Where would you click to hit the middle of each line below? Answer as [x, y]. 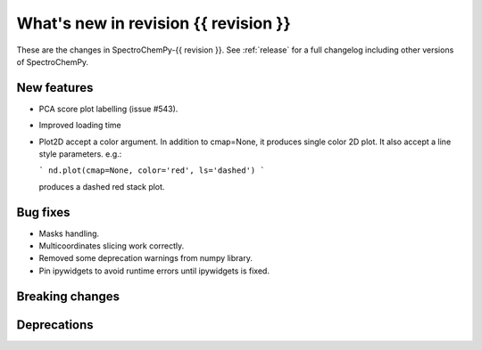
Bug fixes [43, 212]
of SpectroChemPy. [53, 61]
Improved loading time [80, 126]
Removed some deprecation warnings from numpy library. [146, 258]
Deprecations [55, 325]
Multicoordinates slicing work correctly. [112, 246]
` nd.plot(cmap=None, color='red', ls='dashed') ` [152, 171]
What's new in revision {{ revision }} [154, 23]
